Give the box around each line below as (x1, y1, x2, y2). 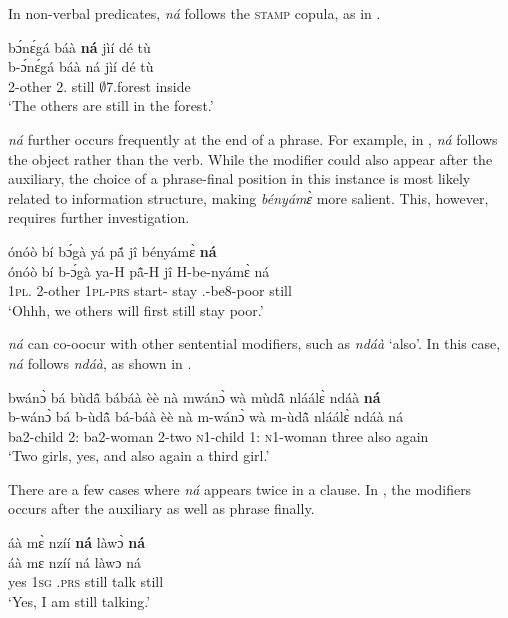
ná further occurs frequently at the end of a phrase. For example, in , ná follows (8, 128, 498, 149)
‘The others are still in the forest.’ (8, 95, 214, 116)
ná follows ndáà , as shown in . (8, 352, 192, 373)
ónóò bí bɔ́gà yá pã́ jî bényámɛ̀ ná (8, 240, 217, 261)
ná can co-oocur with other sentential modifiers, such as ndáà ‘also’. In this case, (8, 333, 501, 354)
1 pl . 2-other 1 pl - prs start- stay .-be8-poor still (8, 280, 292, 301)
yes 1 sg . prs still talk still (8, 571, 164, 592)
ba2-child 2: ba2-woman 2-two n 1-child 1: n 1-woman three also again (8, 425, 429, 446)
